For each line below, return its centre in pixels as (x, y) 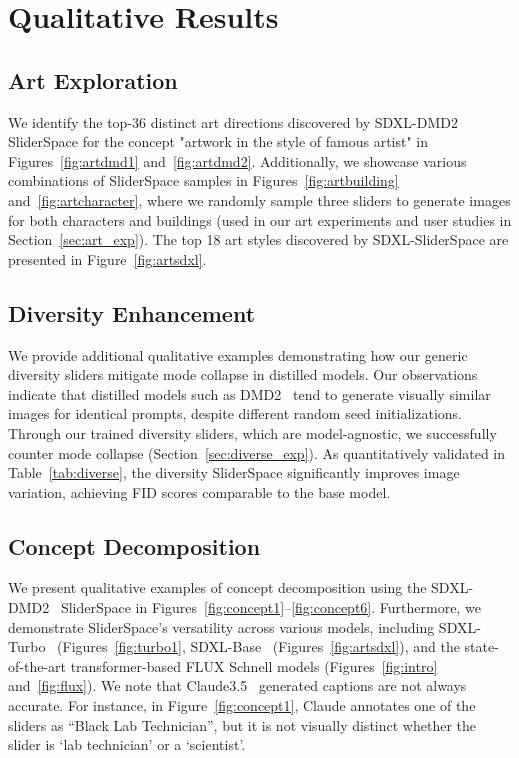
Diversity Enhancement (132, 312)
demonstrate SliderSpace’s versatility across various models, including (221, 626)
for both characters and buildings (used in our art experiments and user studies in (260, 219)
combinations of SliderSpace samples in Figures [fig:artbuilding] (203, 180)
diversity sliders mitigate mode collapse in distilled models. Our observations (243, 374)
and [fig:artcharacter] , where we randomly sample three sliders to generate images (259, 199)
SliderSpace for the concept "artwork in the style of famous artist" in (218, 141)
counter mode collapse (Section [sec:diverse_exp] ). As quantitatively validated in (257, 452)
